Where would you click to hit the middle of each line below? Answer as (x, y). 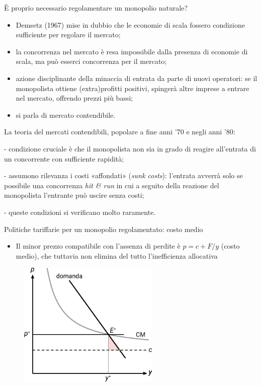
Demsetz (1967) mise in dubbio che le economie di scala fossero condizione (130, 24)
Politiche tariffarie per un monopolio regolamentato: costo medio (104, 229)
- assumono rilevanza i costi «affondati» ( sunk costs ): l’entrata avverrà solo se (123, 175)
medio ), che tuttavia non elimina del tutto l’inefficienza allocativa (117, 255)
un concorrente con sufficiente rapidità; (64, 158)
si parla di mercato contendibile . (66, 114)
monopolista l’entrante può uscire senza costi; (74, 195)
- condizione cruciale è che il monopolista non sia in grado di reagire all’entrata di (130, 148)
